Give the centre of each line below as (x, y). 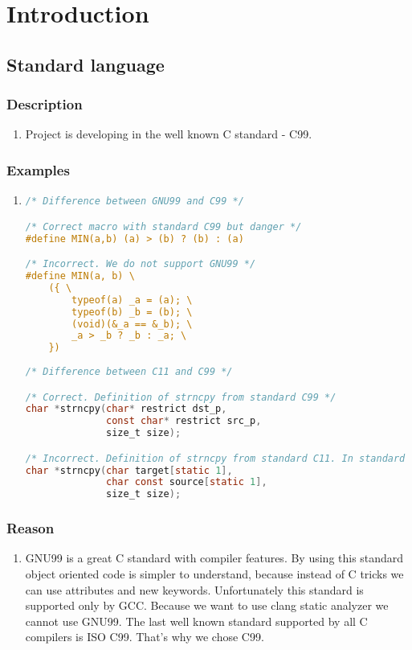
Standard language (86, 64)
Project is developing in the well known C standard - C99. (169, 134)
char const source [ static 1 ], (187, 482)
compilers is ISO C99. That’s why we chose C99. (145, 637)
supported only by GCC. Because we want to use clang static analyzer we (207, 605)
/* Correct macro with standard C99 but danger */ (163, 226)
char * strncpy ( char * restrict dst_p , (126, 409)
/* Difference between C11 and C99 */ (129, 372)
